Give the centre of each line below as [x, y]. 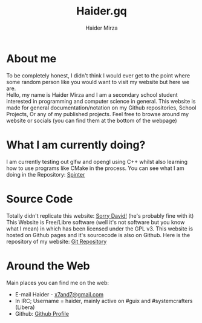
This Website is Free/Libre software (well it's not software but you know [96, 222]
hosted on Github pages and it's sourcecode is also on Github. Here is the [98, 235]
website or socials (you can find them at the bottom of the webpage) [92, 120]
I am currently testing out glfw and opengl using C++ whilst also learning [97, 161]
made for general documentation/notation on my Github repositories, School [101, 108]
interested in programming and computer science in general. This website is [101, 101]
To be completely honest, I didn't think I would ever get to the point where [98, 75]
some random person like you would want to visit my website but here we [98, 82]
